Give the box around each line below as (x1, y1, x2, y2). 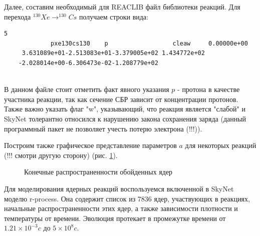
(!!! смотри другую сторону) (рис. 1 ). (4, 149, 118, 160)
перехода (4, 11, 31, 21)
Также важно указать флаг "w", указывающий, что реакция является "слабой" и (4, 103, 245, 114)
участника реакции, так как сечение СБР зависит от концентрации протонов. (4, 93, 238, 104)
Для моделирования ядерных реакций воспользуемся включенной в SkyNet (4, 183, 234, 193)
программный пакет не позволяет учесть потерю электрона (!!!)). (4, 123, 202, 133)
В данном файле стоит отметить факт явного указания (4, 84, 169, 94)
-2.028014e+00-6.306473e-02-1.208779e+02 (18, 59, 158, 66)
